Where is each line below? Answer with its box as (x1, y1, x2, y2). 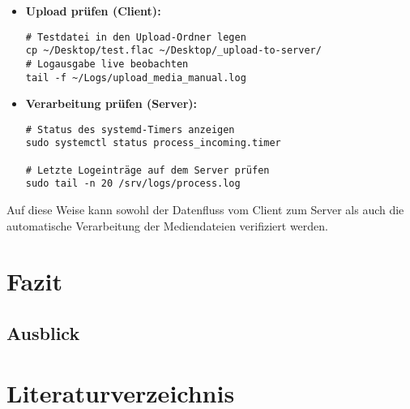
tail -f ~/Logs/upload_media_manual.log (25, 71, 246, 84)
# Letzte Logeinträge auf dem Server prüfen (25, 164, 270, 176)
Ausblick (6, 321, 80, 346)
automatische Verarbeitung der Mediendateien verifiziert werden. (6, 217, 328, 234)
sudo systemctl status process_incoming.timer (25, 137, 281, 149)
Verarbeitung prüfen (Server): (25, 95, 198, 112)
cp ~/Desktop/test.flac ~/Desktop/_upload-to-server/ (25, 45, 322, 57)
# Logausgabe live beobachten (25, 58, 189, 70)
